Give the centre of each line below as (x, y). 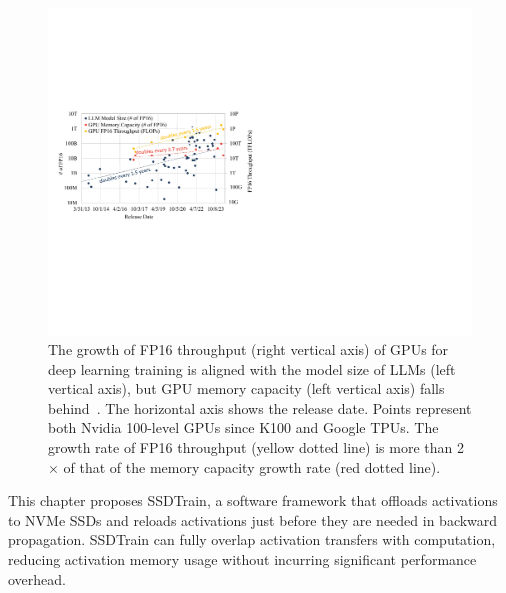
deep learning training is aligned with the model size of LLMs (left (252, 368)
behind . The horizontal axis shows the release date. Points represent (260, 407)
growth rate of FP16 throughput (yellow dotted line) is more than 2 (256, 447)
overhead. (37, 578)
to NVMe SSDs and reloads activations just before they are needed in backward (253, 519)
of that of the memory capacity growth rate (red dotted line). (252, 466)
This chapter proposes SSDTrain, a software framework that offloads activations (253, 500)
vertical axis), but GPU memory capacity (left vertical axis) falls (246, 388)
